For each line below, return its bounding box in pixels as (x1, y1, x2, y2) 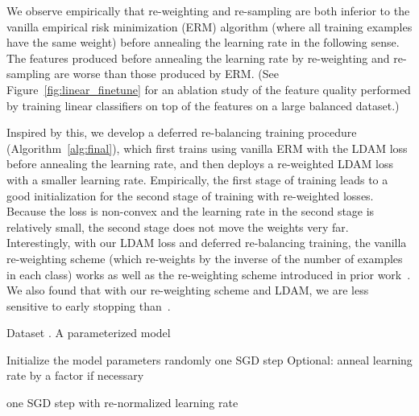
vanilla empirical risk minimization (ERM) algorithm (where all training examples (6, 18, 413, 35)
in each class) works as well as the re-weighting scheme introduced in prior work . (6, 266, 411, 282)
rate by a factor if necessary (6, 367, 144, 384)
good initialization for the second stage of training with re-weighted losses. (6, 187, 374, 204)
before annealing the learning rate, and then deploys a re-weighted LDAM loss (6, 155, 393, 172)
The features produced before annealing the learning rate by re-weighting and (6, 49, 390, 66)
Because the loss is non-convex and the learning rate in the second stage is (6, 203, 375, 220)
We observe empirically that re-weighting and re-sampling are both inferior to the (6, 2, 410, 19)
